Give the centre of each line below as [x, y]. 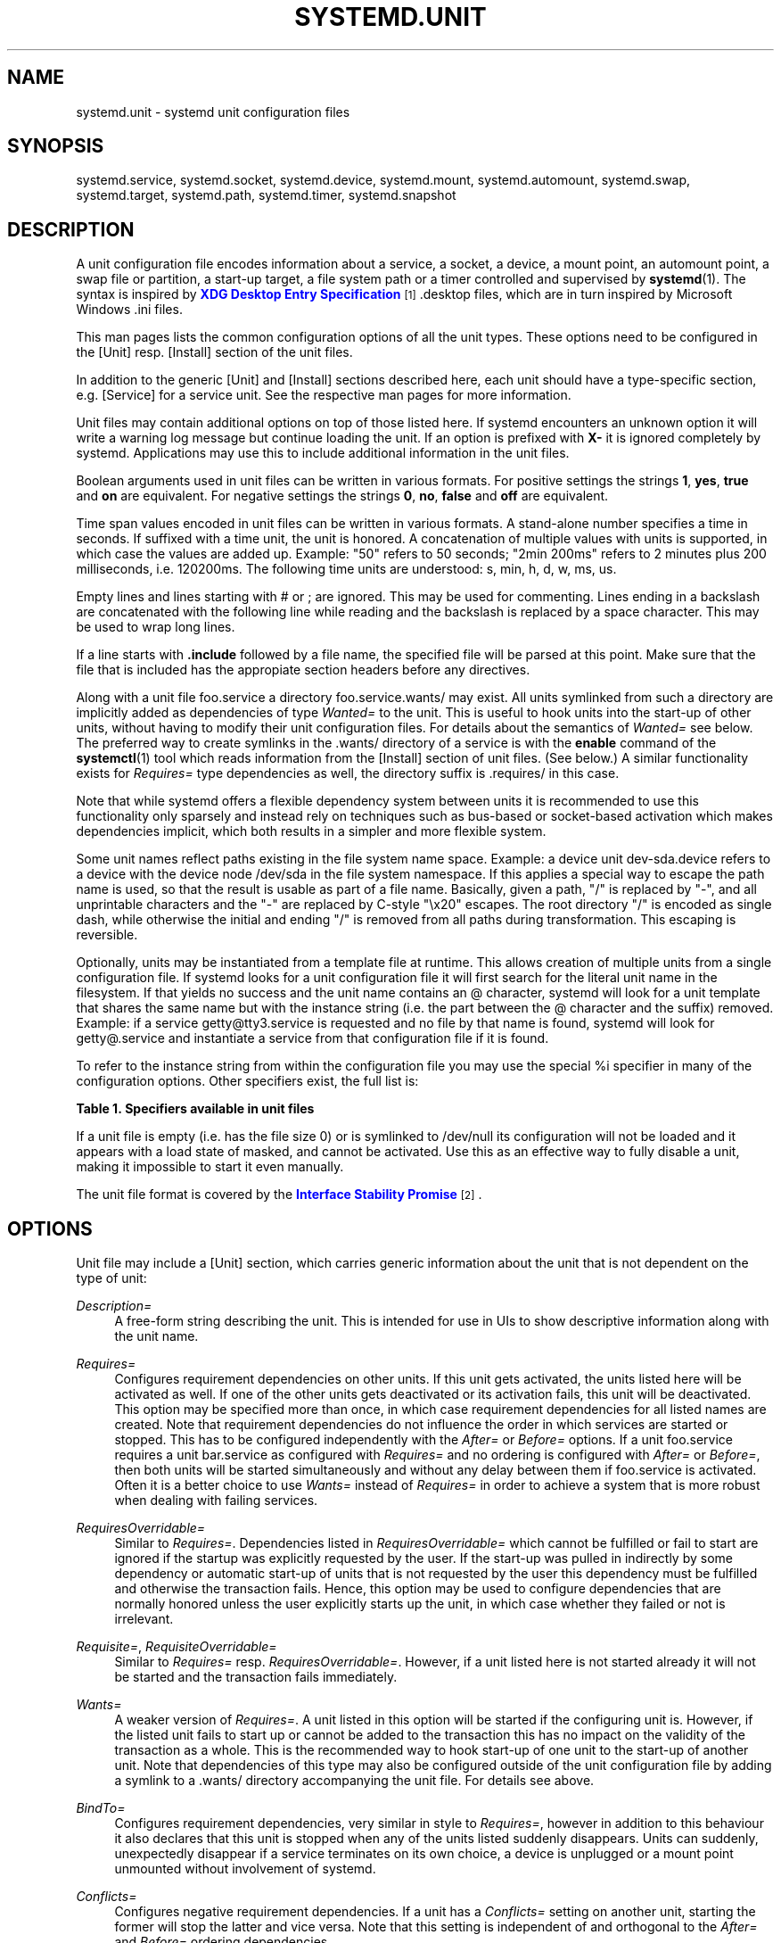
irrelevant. [144, 1619]
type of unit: [111, 1278]
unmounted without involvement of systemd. [245, 1869]
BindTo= [101, 1808]
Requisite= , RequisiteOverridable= [177, 1647]
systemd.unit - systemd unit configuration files [213, 112]
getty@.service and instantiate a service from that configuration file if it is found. [312, 1038]
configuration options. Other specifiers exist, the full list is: [247, 1081]
